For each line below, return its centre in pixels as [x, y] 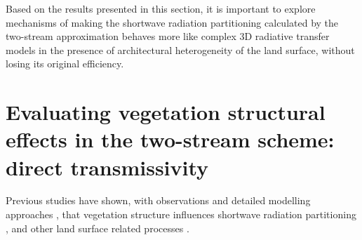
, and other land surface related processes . [98, 228]
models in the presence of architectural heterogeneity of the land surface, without [180, 49]
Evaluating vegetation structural [166, 112]
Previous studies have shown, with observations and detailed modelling [158, 200]
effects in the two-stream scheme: [170, 139]
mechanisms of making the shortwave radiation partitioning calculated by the [172, 22]
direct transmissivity [107, 167]
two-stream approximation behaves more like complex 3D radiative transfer [168, 36]
